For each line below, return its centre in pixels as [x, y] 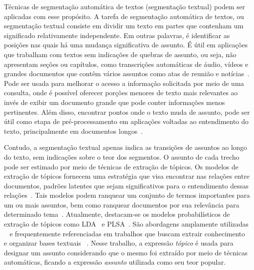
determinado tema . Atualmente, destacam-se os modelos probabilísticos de [117, 214]
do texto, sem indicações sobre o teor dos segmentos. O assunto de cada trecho [122, 156]
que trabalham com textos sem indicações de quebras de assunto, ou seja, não [120, 54]
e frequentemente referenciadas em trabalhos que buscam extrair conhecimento [127, 233]
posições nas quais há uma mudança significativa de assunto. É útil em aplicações [126, 45]
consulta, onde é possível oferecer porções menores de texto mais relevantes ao [121, 93]
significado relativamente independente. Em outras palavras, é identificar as [117, 35]
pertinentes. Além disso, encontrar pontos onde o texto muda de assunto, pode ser [127, 112]
